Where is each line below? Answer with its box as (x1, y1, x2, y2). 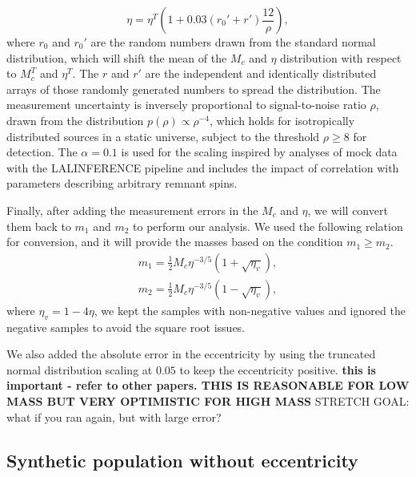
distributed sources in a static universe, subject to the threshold (6, 127, 320, 144)
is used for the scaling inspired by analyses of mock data (121, 144, 398, 160)
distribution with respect (280, 49, 402, 66)
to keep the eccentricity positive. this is (179, 361, 376, 378)
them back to (6, 217, 71, 234)
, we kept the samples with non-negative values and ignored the (94, 301, 406, 318)
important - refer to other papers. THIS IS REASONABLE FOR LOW (6, 377, 410, 394)
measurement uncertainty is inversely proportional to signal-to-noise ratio (6, 96, 366, 113)
